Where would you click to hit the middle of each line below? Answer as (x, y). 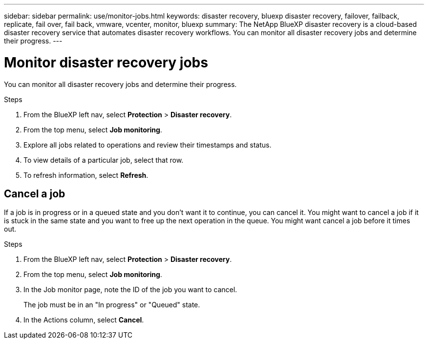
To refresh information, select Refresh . (86, 175)
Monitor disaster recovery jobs (106, 62)
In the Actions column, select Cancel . (84, 320)
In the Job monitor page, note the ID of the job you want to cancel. (130, 290)
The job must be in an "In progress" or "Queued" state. (112, 305)
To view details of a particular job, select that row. (104, 160)
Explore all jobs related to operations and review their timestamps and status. (148, 145)
